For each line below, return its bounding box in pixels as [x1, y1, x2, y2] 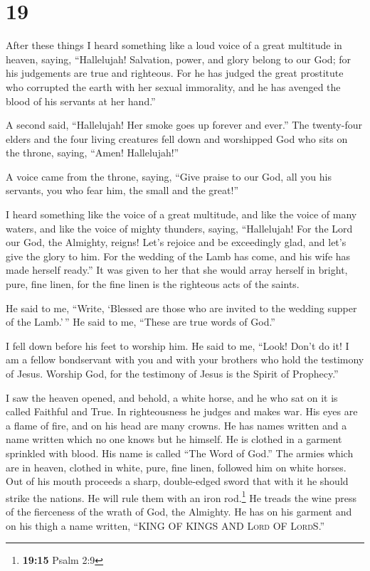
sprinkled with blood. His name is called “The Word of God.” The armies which [6, 445, 354, 460]
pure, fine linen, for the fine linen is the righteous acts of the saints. [6, 277, 300, 292]
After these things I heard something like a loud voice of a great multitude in [6, 38, 342, 53]
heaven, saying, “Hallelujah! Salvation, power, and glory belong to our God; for [6, 51, 351, 66]
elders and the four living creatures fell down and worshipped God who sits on [6, 131, 348, 146]
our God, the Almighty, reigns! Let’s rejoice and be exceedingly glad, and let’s [6, 235, 347, 250]
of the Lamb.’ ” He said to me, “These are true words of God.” [6, 314, 275, 329]
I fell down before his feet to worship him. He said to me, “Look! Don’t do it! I [6, 338, 349, 353]
